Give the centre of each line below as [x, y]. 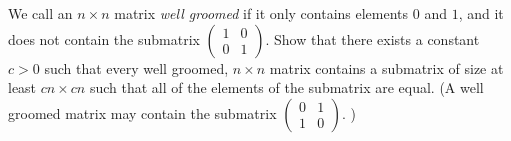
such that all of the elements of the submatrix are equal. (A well [286, 87]
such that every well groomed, [136, 67]
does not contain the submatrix [104, 38]
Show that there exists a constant [377, 38]
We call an [40, 13]
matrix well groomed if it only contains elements [261, 13]
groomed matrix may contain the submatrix [142, 112]
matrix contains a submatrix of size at [386, 67]
